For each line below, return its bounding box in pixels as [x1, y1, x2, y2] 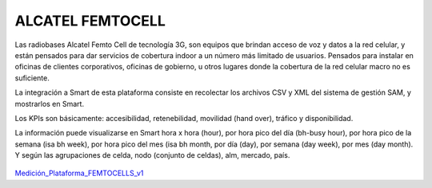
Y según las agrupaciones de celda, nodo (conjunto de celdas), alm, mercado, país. [14, 151, 290, 160]
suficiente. [14, 72, 50, 83]
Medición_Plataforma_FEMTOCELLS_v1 [14, 168, 144, 178]
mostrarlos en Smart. [14, 99, 84, 108]
